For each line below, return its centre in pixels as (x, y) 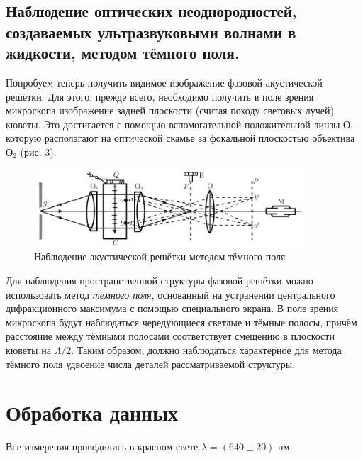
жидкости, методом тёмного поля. (123, 53)
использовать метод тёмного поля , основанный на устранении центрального (171, 294)
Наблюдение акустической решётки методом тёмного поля (160, 256)
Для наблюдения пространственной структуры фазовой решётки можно (160, 280)
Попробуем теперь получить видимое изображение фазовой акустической (164, 82)
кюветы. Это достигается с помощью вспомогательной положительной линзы (173, 124)
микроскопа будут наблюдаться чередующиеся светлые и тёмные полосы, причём (181, 322)
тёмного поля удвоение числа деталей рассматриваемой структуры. (151, 364)
